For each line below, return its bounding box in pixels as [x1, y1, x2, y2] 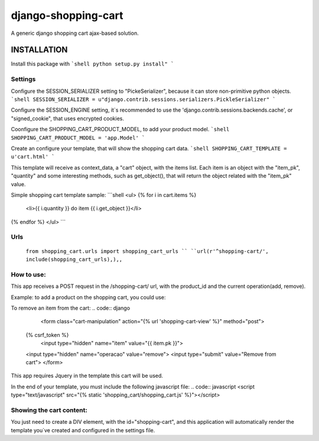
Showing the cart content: [11, 406, 88, 414]
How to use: [11, 270, 47, 278]
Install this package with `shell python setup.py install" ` [11, 60, 174, 67]
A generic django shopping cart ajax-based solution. [11, 30, 139, 37]
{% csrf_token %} [25, 331, 69, 338]
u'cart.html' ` [11, 154, 56, 160]
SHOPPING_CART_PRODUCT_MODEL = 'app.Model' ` [11, 134, 145, 141]
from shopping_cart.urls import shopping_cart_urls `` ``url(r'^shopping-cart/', [25, 248, 269, 254]
